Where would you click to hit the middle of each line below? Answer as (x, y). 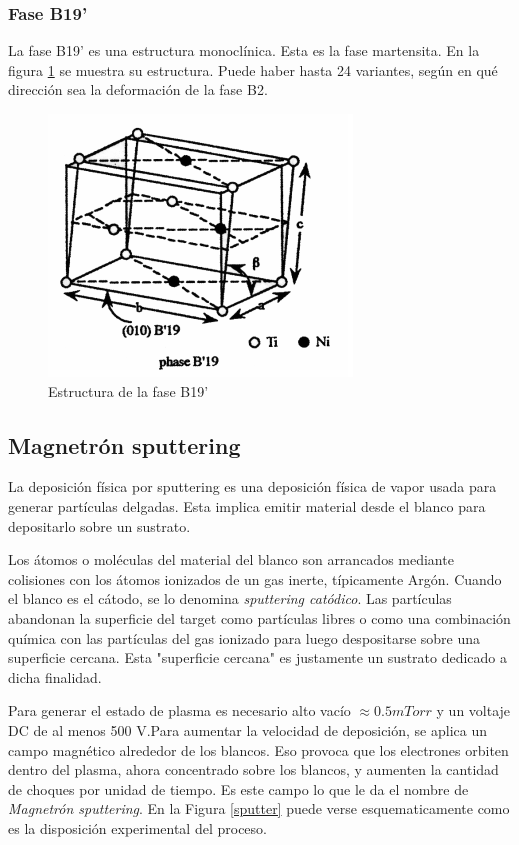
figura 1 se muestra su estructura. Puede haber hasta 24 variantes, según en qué (253, 69)
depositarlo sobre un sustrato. (99, 525)
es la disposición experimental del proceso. (137, 827)
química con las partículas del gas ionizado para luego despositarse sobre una (244, 637)
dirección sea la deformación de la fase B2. (138, 89)
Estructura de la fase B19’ (128, 390)
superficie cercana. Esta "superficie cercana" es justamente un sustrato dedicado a (258, 657)
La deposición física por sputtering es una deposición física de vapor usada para (252, 486)
